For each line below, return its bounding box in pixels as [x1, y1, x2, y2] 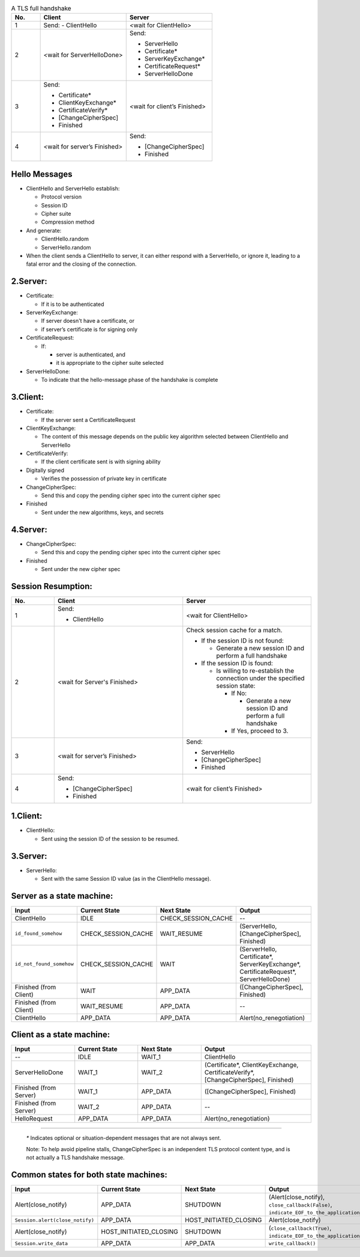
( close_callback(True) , [268, 1224, 332, 1232]
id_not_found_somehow [14, 961, 74, 967]
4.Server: [11, 524, 47, 534]
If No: [231, 689, 247, 697]
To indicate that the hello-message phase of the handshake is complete [41, 376, 218, 384]
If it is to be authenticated [41, 301, 104, 308]
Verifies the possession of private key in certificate [41, 475, 167, 482]
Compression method [41, 218, 95, 225]
